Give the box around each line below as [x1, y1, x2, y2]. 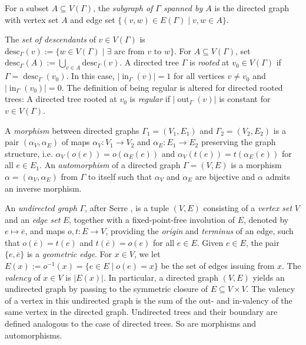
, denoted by [243, 213, 289, 225]
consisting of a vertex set [203, 202, 292, 214]
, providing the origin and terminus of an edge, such [105, 225, 294, 237]
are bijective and [195, 170, 255, 182]
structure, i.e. [5, 147, 53, 159]
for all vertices [174, 70, 225, 82]
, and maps [25, 225, 65, 237]
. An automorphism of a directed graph [39, 159, 181, 171]
